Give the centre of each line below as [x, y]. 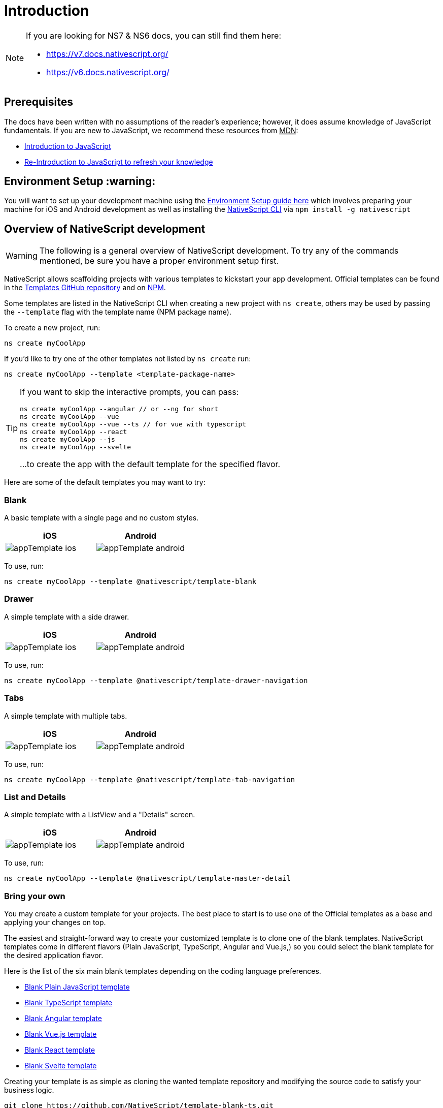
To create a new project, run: [52, 328]
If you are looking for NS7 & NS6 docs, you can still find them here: [154, 35]
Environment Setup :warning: [80, 181]
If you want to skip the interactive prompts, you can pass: [129, 392]
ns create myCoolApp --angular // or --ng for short [119, 409]
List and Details [35, 797]
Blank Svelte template [61, 1066]
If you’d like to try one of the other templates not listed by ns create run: [128, 359]
